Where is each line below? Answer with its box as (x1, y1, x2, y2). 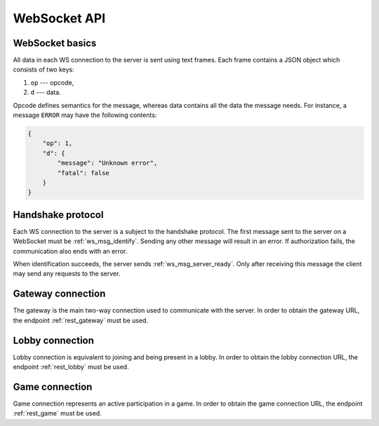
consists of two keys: (13, 65, 74, 74)
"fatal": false (57, 169, 110, 177)
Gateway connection (13, 288, 106, 300)
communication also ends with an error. (13, 247, 128, 255)
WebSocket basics (13, 37, 97, 49)
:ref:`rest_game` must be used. (13, 409, 102, 418)
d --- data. (30, 88, 61, 97)
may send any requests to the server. (13, 270, 121, 278)
